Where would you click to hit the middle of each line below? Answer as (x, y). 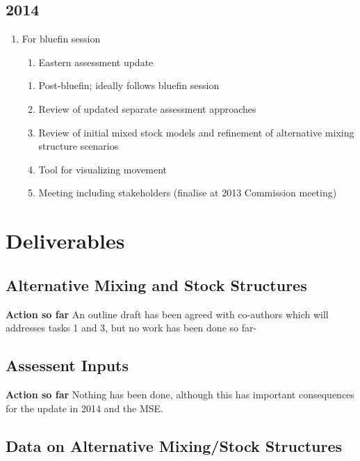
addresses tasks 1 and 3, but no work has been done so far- (131, 328)
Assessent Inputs (67, 365)
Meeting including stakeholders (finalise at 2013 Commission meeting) (188, 193)
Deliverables (65, 241)
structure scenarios (79, 146)
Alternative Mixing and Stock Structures (156, 284)
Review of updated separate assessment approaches (147, 108)
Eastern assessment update (96, 62)
